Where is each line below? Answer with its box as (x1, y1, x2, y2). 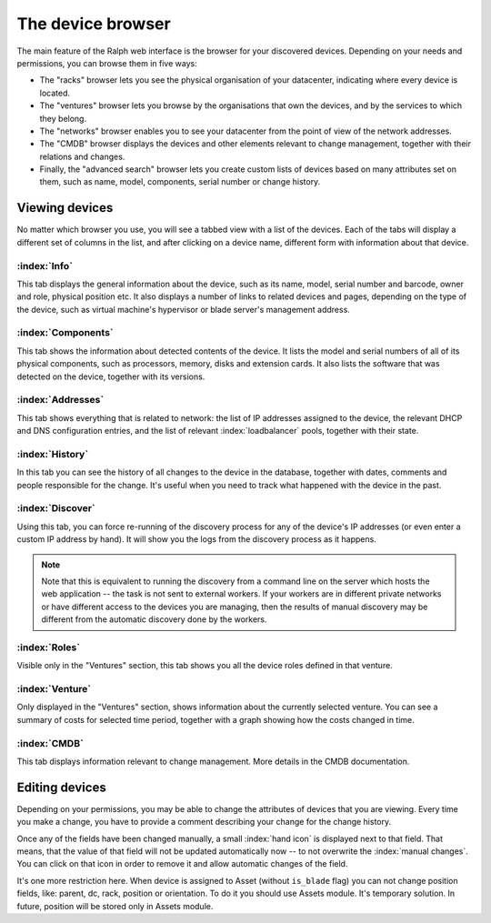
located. (39, 87, 70, 98)
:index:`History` (16, 447, 89, 460)
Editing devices (16, 779, 106, 795)
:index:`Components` (16, 326, 114, 339)
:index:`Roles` (16, 641, 81, 654)
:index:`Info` (16, 259, 73, 272)
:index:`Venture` (16, 683, 92, 696)
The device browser (16, 14, 172, 34)
